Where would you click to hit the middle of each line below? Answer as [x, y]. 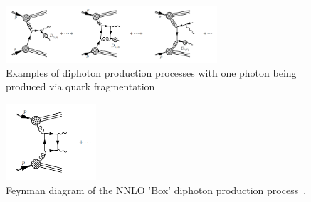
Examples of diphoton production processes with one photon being [151, 72]
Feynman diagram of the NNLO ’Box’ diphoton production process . [156, 190]
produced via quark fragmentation [80, 86]
